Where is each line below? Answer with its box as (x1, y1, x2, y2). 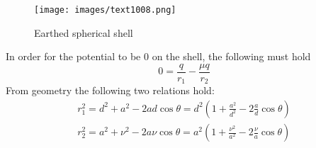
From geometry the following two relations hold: (6, 83, 215, 98)
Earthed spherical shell (34, 25, 133, 40)
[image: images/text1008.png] (34, 5, 176, 15)
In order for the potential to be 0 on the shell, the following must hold (6, 49, 311, 64)
